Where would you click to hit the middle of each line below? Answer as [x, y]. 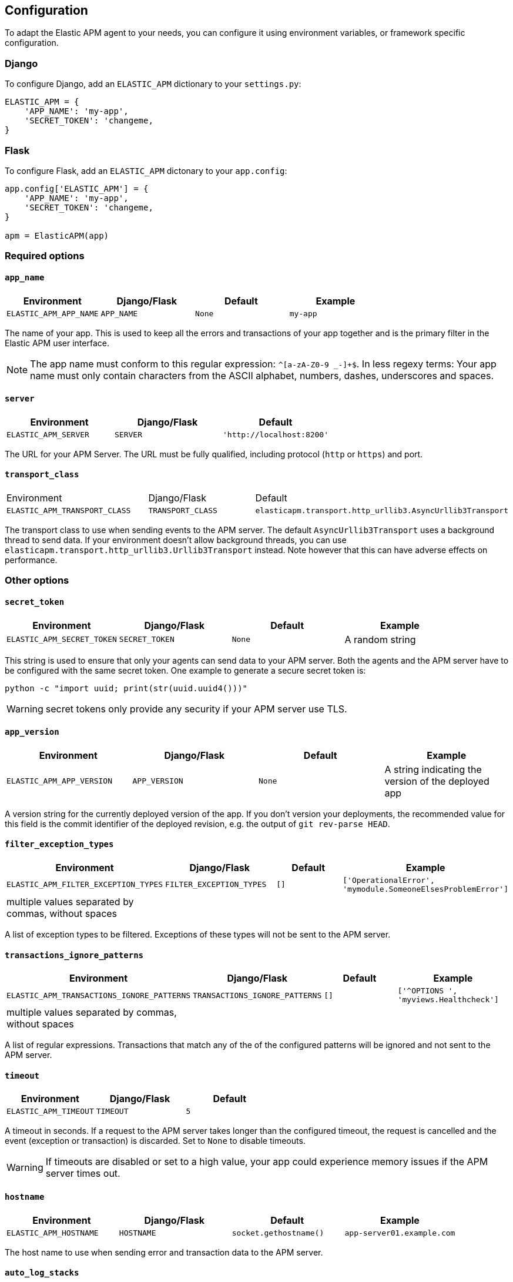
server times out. [83, 1174]
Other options [37, 580]
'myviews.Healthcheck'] [448, 1000]
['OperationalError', [389, 880]
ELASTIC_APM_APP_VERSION [60, 781]
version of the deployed [437, 781]
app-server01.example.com [400, 1233]
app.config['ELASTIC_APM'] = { [77, 188]
